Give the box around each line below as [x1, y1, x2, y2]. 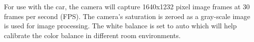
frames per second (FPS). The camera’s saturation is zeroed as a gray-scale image [4, 11, 251, 21]
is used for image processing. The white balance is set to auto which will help [4, 21, 237, 31]
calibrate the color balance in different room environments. [4, 30, 181, 40]
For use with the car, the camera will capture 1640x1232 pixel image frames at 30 [4, 1, 250, 11]
